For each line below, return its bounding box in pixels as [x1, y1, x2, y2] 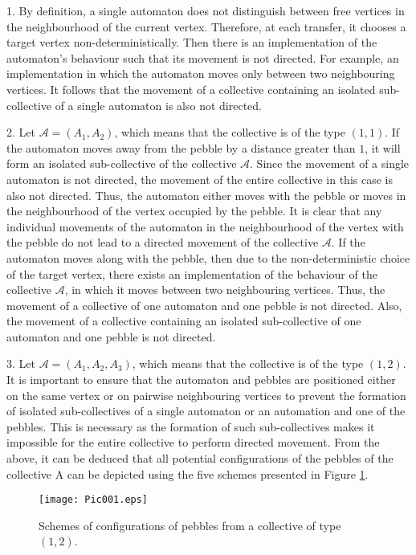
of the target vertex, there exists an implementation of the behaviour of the [6, 265, 377, 282]
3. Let [6, 355, 35, 372]
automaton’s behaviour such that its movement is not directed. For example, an [6, 49, 399, 66]
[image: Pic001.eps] [39, 494, 149, 506]
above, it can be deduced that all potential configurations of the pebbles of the [6, 450, 394, 467]
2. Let [6, 124, 35, 141]
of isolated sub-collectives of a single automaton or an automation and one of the [6, 402, 406, 419]
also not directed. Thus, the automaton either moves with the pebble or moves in [6, 186, 406, 203]
